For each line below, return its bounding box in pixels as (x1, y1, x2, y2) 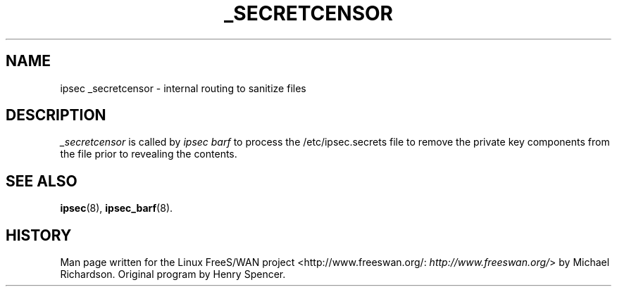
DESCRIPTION (6, 106, 106, 125)
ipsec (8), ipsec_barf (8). (60, 202, 173, 215)
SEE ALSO (6, 172, 77, 190)
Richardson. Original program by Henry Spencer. (60, 268, 286, 281)
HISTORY (6, 226, 72, 244)
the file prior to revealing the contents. (60, 148, 237, 160)
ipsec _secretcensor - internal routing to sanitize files (60, 82, 306, 94)
